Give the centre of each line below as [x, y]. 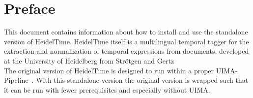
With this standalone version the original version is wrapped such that [142, 80]
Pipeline [16, 80]
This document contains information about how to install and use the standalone [126, 32]
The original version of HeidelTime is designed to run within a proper [109, 70]
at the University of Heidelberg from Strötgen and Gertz [89, 60]
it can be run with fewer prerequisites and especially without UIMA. [107, 89]
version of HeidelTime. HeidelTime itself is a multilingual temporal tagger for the [126, 41]
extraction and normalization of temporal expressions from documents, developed [126, 51]
